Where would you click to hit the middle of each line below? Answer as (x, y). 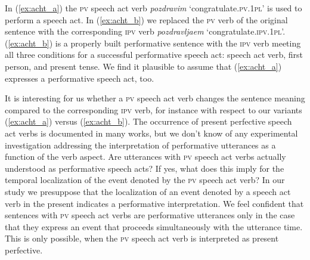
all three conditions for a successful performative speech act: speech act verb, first (154, 55)
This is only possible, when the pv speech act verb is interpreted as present (142, 238)
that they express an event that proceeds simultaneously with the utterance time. (154, 226)
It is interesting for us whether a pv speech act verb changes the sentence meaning (155, 98)
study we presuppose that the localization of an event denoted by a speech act (148, 191)
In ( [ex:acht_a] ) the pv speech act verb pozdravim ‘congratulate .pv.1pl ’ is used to (154, 8)
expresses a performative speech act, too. (80, 78)
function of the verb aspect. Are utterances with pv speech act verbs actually (145, 157)
